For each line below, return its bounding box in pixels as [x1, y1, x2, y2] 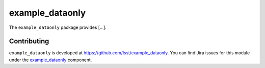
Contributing [9, 37, 49, 45]
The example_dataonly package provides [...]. [9, 24, 106, 30]
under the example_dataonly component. [9, 57, 92, 63]
